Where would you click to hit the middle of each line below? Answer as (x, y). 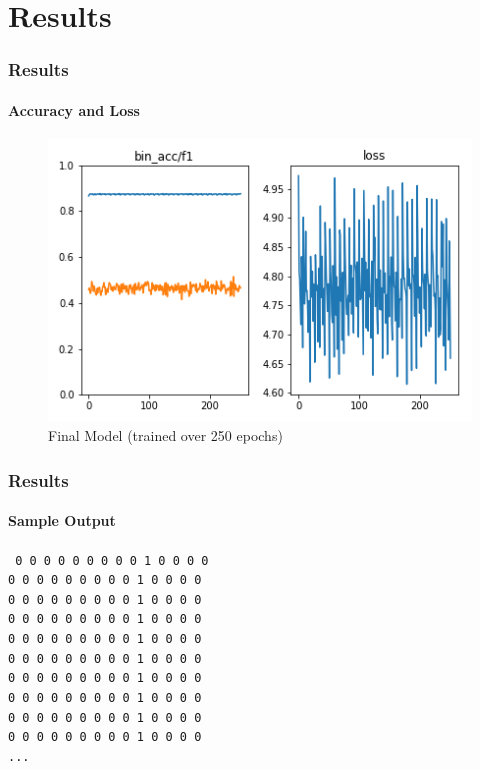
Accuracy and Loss (74, 109)
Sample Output (62, 520)
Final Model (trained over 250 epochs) (165, 435)
